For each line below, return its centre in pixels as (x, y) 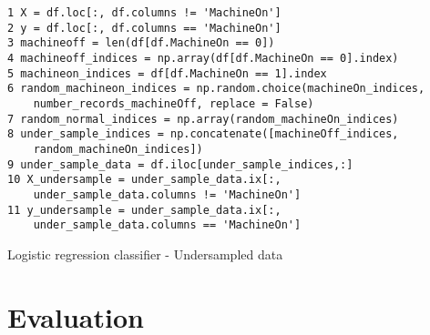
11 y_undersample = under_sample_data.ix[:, (144, 210)
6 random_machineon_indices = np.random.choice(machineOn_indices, (216, 89)
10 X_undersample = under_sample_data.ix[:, (144, 180)
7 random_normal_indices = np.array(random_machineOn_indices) (203, 119)
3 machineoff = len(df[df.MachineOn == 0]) (141, 43)
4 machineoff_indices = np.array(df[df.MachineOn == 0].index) (203, 58)
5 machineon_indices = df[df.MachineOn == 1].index (167, 73)
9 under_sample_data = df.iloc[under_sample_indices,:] (180, 164)
